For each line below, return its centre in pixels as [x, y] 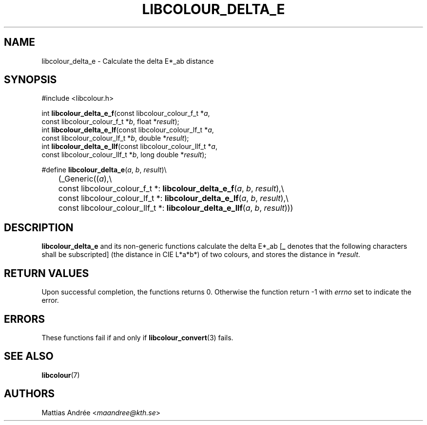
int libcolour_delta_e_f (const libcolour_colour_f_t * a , [126, 113]
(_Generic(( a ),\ [85, 179]
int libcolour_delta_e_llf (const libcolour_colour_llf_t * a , [129, 147]
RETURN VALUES [47, 273]
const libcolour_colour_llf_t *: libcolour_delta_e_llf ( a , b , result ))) [176, 208]
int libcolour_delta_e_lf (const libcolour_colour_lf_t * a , [128, 130]
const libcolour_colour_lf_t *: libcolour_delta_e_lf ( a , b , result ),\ [173, 198]
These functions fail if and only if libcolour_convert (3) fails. [137, 337]
